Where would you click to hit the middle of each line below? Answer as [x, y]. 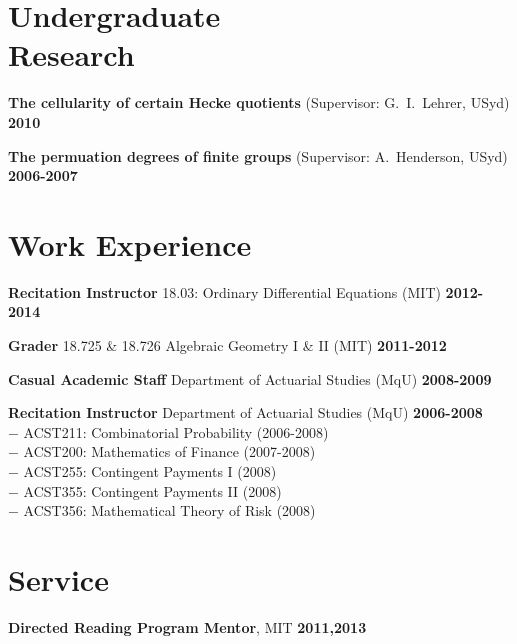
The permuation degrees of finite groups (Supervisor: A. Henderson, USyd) [258, 155]
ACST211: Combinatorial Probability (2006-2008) [176, 431]
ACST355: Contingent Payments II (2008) [152, 490]
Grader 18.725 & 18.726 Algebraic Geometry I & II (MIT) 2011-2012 [227, 345]
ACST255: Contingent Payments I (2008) [150, 470]
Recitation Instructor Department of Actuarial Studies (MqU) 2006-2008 [245, 412]
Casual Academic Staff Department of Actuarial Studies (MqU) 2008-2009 [250, 378]
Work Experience [130, 243]
